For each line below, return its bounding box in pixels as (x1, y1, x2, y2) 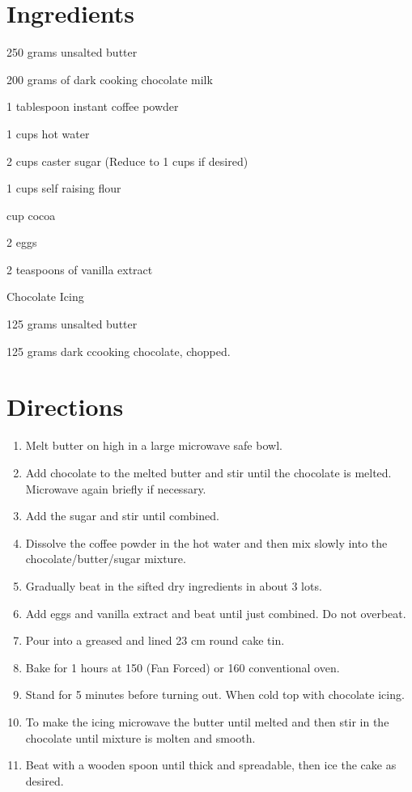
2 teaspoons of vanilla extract (6, 260, 153, 277)
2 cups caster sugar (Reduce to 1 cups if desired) (6, 152, 248, 169)
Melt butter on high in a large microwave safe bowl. (25, 437, 282, 454)
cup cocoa (6, 206, 56, 223)
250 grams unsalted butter (6, 44, 138, 61)
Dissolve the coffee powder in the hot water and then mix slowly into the (25, 534, 388, 551)
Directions (6, 390, 124, 423)
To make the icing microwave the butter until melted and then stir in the (25, 713, 389, 730)
